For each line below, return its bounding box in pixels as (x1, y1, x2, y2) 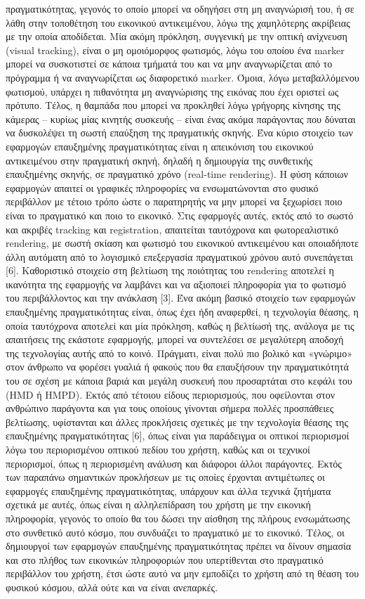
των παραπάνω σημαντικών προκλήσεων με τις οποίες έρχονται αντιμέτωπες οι (6, 470, 325, 484)
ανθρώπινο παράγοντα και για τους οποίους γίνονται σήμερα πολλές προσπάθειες (6, 401, 334, 416)
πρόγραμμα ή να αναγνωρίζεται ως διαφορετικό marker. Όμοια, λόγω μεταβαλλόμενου (6, 70, 359, 84)
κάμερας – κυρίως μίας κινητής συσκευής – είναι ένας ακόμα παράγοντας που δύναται (6, 111, 356, 126)
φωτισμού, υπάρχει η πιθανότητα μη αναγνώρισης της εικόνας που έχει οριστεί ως (6, 84, 339, 98)
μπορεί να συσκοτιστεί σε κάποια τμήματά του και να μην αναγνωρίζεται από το (6, 56, 333, 71)
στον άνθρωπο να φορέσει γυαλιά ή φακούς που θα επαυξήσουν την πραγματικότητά (6, 359, 349, 374)
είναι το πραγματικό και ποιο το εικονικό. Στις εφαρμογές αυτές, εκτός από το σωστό (6, 207, 354, 222)
